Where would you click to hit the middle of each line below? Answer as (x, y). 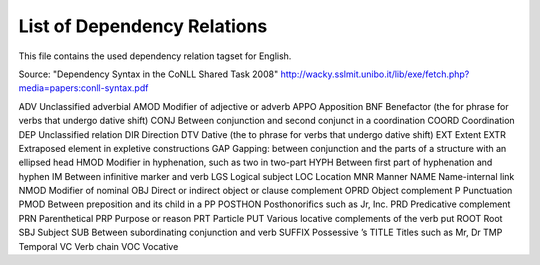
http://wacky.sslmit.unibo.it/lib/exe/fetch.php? (375, 74)
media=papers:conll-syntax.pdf (83, 88)
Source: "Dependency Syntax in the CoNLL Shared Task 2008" (148, 74)
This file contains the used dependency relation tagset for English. (155, 56)
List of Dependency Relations (143, 26)
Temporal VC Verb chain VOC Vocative (98, 246)
